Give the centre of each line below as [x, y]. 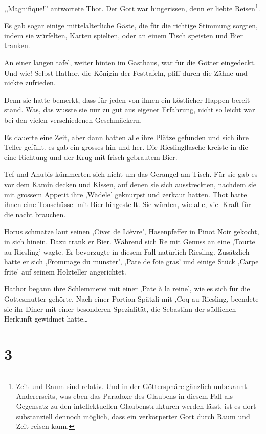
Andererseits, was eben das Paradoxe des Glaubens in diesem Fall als [124, 396]
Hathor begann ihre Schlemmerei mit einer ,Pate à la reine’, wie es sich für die [127, 289]
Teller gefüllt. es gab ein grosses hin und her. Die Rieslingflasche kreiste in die [126, 147]
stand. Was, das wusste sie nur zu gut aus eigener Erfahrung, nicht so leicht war [130, 110]
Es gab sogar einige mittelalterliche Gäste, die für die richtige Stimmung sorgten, [131, 25]
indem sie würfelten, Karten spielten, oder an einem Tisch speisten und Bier [124, 35]
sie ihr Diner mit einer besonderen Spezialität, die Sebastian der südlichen [120, 309]
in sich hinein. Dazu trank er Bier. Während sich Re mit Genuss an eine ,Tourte [130, 241]
